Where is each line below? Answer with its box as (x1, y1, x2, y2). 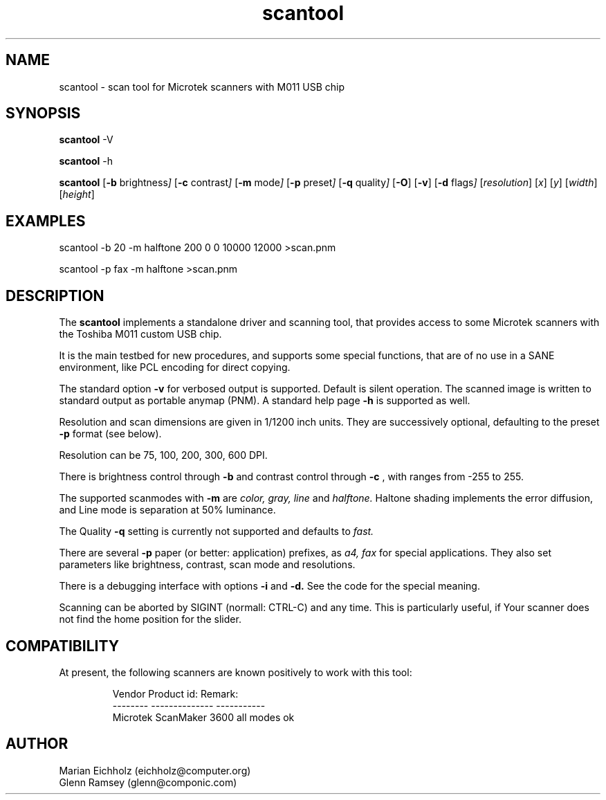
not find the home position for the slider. (59, 613, 241, 626)
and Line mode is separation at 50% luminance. (59, 504, 276, 516)
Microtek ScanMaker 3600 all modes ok (112, 711, 295, 723)
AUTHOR (6, 735, 68, 753)
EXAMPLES (6, 212, 86, 230)
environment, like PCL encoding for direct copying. (59, 361, 291, 374)
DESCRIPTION (6, 287, 104, 304)
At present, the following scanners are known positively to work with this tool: (59, 666, 412, 678)
